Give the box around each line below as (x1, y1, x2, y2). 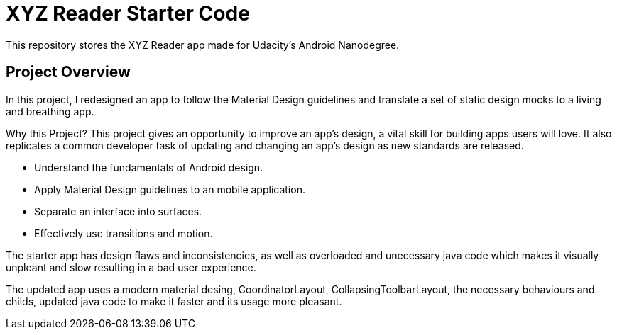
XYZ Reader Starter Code (6, 1, 250, 25)
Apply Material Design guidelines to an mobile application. (34, 183, 305, 195)
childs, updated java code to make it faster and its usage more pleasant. (6, 295, 342, 307)
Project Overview (6, 63, 131, 81)
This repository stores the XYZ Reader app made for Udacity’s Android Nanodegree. (6, 38, 400, 51)
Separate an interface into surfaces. (34, 205, 202, 217)
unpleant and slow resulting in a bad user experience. (6, 261, 256, 273)
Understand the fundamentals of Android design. (34, 161, 263, 174)
